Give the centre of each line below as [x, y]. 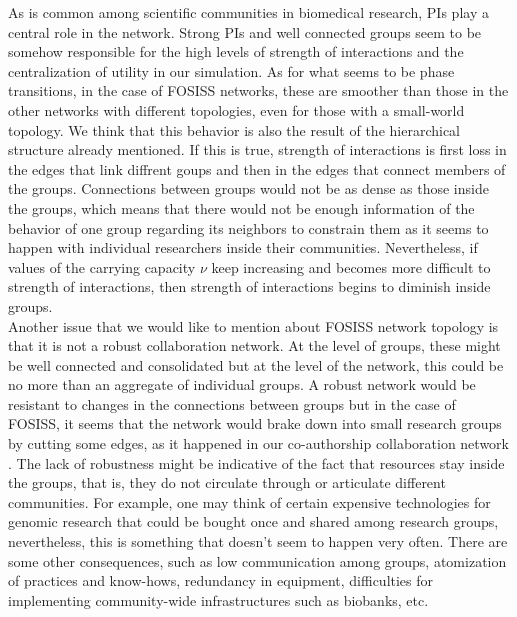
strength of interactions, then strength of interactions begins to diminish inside [249, 286]
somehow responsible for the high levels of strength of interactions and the [236, 51]
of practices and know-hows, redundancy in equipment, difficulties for [221, 580]
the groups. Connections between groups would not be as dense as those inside [248, 188]
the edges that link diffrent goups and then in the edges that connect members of [257, 168]
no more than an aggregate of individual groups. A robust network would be [242, 384]
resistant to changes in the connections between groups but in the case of [232, 403]
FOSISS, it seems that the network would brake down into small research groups [255, 423]
